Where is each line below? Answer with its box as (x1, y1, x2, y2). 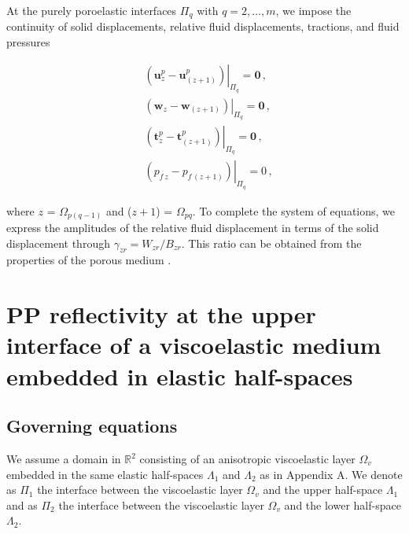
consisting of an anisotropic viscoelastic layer (139, 451, 356, 467)
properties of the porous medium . (6, 252, 171, 268)
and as (6, 496, 38, 513)
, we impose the (275, 2, 352, 18)
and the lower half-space (284, 496, 401, 513)
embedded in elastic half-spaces (6, 359, 353, 392)
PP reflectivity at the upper (6, 298, 316, 330)
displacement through (6, 234, 110, 251)
